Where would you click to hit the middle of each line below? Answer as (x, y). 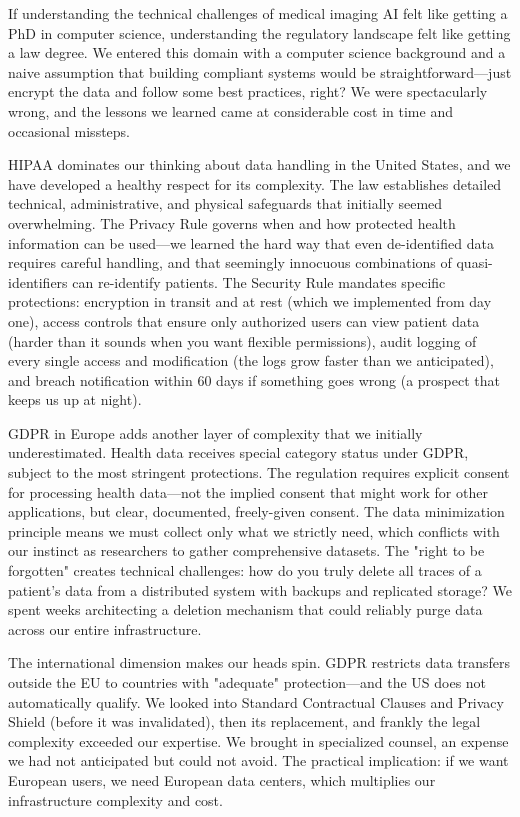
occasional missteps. (69, 130)
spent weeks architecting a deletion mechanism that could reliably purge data (245, 609)
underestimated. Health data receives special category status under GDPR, (238, 452)
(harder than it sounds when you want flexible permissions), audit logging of (242, 340)
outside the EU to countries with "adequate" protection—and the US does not (247, 682)
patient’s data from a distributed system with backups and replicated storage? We (260, 589)
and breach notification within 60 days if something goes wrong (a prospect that (254, 379)
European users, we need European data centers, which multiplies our (222, 779)
